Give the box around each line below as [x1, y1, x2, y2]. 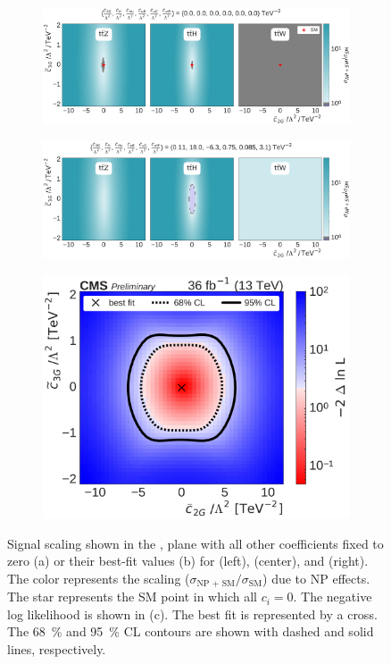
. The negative [293, 587, 372, 606]
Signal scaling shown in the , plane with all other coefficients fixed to [7, 534, 384, 552]
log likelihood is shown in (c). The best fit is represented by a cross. [7, 604, 378, 623]
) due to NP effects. [262, 568, 370, 587]
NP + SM [196, 579, 236, 589]
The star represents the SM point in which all [7, 587, 257, 606]
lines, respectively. [7, 640, 106, 658]
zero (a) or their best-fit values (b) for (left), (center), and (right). [7, 551, 369, 570]
